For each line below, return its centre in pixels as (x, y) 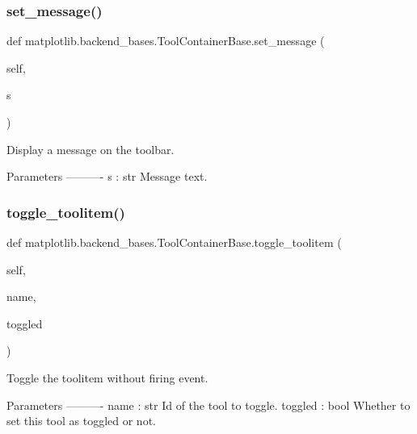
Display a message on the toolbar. (91, 149)
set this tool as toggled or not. (81, 421)
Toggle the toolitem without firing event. (107, 377)
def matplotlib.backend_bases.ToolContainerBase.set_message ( (166, 41)
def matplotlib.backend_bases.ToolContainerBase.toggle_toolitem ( (174, 242)
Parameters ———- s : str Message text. (107, 176)
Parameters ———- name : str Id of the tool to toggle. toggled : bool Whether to (208, 405)
